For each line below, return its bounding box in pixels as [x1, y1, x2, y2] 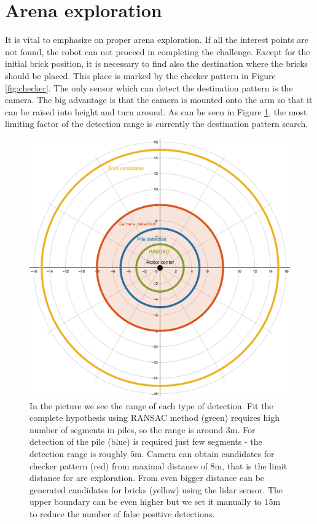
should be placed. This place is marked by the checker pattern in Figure [5, 69, 276, 82]
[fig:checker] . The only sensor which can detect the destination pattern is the [5, 81, 293, 94]
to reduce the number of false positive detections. [29, 507, 215, 520]
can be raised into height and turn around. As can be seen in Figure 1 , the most [5, 105, 307, 118]
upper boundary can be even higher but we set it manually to [29, 495, 262, 508]
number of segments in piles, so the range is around [29, 423, 224, 436]
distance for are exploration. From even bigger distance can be [29, 471, 265, 484]
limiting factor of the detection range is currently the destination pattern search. [5, 117, 308, 130]
